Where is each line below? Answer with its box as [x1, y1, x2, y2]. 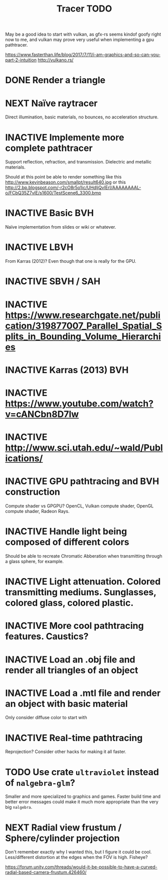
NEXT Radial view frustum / [5, 822, 122, 833]
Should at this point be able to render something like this [5, 174, 122, 180]
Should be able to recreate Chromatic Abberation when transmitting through [5, 553, 162, 559]
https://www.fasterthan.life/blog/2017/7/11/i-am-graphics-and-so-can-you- [5, 52, 160, 58]
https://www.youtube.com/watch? [5, 398, 154, 409]
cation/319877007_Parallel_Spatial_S [5, 320, 162, 331]
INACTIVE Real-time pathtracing [5, 732, 143, 744]
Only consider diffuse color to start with [5, 715, 87, 721]
